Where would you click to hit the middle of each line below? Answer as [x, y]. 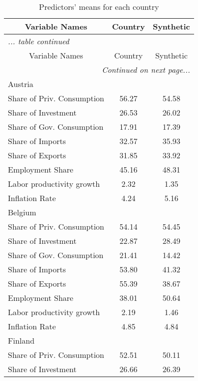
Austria [21, 84]
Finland [21, 340]
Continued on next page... [146, 70]
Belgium [22, 212]
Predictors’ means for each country [99, 7]
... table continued [39, 41]
